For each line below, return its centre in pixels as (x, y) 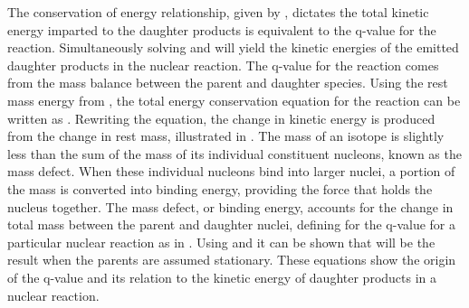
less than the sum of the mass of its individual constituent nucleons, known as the (234, 153)
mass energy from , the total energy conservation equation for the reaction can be (234, 100)
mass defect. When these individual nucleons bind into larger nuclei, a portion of (231, 171)
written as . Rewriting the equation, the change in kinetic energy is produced (221, 118)
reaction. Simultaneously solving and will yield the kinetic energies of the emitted (233, 47)
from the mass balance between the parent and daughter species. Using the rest (228, 83)
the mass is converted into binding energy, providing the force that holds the (220, 188)
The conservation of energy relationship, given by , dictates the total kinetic (218, 12)
